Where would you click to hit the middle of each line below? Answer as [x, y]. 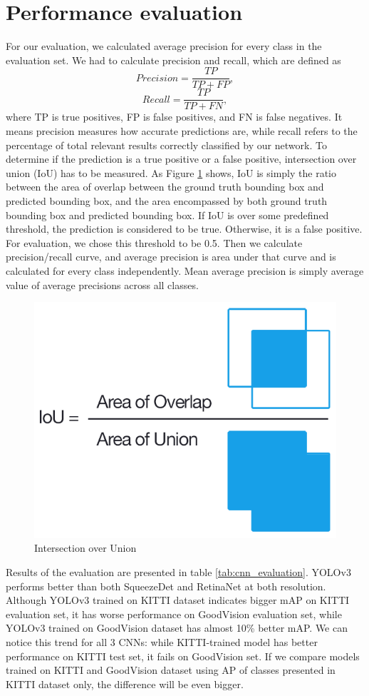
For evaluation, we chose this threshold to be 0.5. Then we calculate [154, 242]
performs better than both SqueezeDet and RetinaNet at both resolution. [166, 586]
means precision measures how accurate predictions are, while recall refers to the [182, 131]
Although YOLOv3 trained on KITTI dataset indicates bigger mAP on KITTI [178, 600]
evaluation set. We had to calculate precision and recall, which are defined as [173, 60]
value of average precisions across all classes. [102, 284]
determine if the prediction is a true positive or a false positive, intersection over [181, 159]
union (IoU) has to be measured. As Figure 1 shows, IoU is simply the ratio [171, 172]
